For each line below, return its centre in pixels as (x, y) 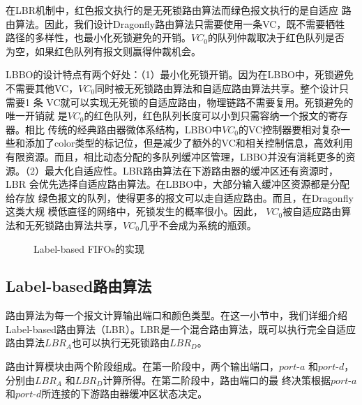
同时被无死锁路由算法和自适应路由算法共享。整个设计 (217, 88)
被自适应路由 (312, 211)
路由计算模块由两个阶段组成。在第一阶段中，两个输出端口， (142, 366)
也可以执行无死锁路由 (120, 343)
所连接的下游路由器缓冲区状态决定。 (125, 393)
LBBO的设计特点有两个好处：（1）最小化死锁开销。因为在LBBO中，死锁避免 (180, 74)
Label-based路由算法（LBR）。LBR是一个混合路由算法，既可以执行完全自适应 (181, 329)
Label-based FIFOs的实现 (89, 248)
